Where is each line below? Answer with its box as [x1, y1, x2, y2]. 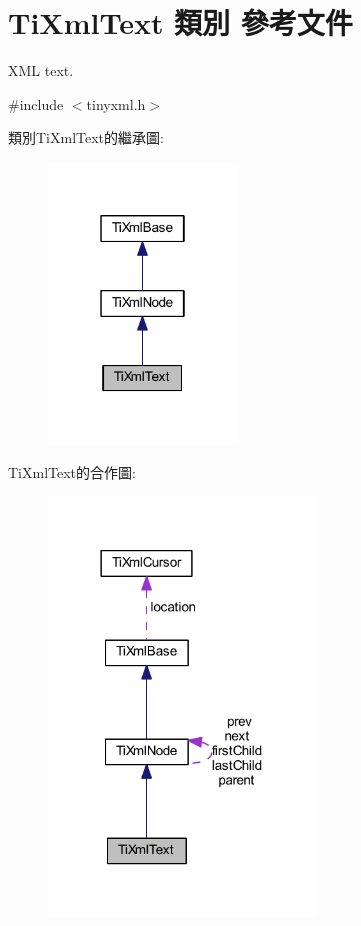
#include [8, 93, 64, 114]
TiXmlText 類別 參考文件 [8, 2, 353, 43]
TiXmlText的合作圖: [8, 462, 136, 483]
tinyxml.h [86, 93, 146, 114]
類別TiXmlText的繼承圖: [8, 127, 164, 148]
